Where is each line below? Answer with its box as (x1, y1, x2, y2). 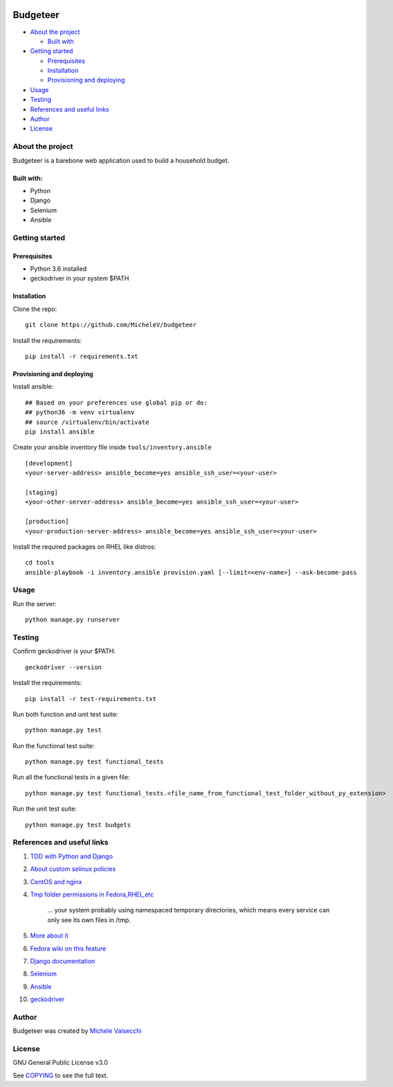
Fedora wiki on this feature (30, 944, 107, 953)
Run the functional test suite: (12, 741, 95, 750)
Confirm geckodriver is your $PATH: (12, 647, 116, 655)
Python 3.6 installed (30, 265, 87, 273)
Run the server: (12, 599, 57, 608)
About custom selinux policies (30, 865, 116, 873)
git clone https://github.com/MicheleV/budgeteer (25, 321, 197, 329)
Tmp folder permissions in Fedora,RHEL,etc (30, 890, 154, 899)
